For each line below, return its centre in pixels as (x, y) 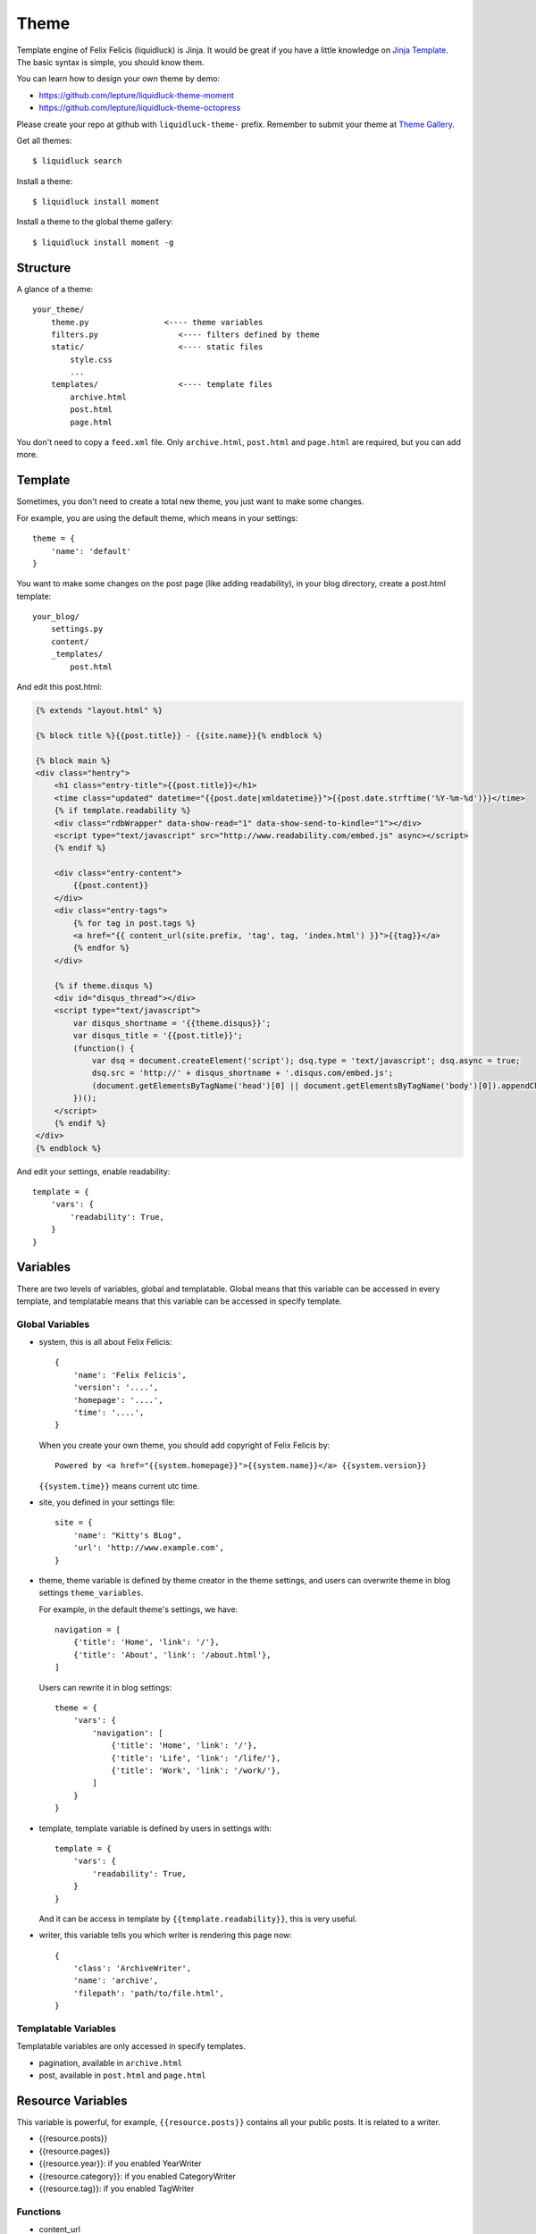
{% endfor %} (101, 948)
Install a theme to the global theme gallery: (95, 222)
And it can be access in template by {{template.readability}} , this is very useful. (198, 1919)
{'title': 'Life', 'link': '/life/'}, (196, 1758)
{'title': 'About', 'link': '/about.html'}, (172, 1655)
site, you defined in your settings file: (107, 1502)
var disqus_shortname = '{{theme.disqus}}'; (172, 1023)
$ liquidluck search (77, 161)
